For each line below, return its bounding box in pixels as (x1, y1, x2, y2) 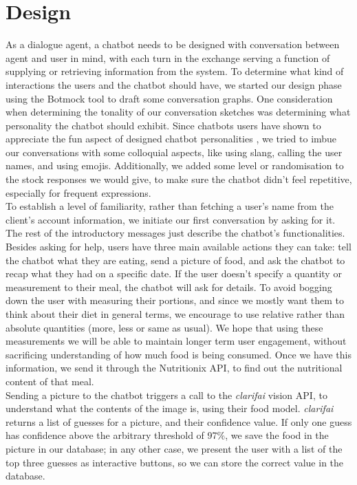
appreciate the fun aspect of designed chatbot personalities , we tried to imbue (6, 131, 337, 146)
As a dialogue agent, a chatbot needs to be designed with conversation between (6, 37, 340, 52)
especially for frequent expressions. (6, 185, 151, 200)
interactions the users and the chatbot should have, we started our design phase (6, 77, 342, 91)
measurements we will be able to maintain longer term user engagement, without (6, 334, 347, 348)
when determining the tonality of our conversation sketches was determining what (6, 105, 351, 119)
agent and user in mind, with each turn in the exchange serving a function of (6, 50, 330, 65)
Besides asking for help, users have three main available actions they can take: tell (6, 239, 351, 254)
